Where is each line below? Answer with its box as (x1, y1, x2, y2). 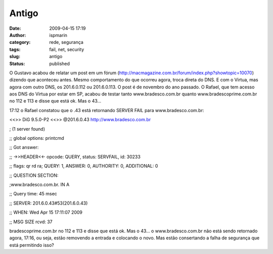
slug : (9, 54, 20, 60)
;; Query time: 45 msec (9, 191, 58, 197)
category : (9, 39, 31, 45)
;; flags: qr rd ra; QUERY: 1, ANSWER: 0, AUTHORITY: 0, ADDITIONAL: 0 (9, 163, 158, 169)
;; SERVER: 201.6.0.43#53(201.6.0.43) (9, 200, 88, 206)
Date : (9, 25, 21, 31)
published (49, 61, 70, 67)
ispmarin (49, 32, 68, 38)
